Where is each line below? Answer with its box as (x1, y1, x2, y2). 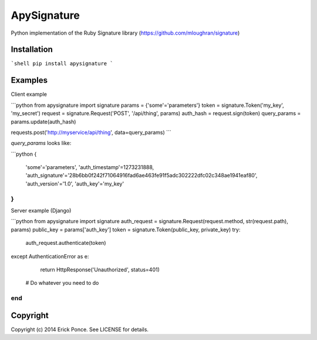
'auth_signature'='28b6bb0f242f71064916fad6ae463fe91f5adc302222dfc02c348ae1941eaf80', (25, 172, 258, 179)
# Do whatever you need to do (25, 280, 99, 287)
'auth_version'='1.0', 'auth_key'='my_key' (25, 180, 124, 187)
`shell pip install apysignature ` (11, 60, 114, 67)
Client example (11, 91, 47, 98)
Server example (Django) (11, 207, 72, 214)
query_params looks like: (11, 140, 72, 147)
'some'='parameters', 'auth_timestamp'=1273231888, (25, 164, 154, 171)
